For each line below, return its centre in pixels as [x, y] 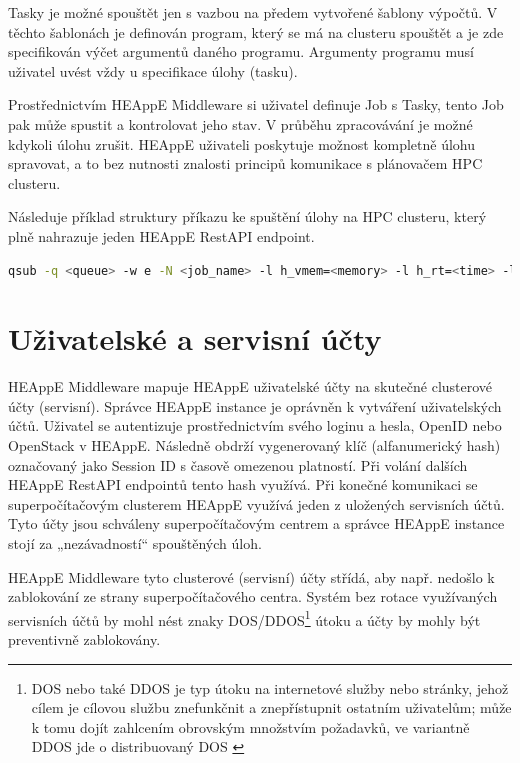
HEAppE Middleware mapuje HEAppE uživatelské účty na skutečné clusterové [250, 386]
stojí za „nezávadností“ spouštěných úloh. [135, 543]
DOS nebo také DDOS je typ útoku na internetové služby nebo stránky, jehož [270, 687]
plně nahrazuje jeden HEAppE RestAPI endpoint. [161, 235]
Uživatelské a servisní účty [195, 338]
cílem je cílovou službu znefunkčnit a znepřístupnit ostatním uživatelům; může [271, 707]
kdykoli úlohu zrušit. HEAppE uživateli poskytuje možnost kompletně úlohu [241, 143]
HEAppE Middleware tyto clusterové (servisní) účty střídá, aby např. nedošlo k [251, 576]
